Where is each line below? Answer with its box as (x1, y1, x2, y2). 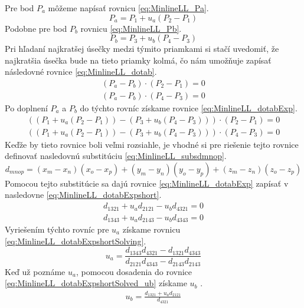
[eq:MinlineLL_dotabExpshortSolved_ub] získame (5, 277, 187, 289)
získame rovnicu (122, 223, 181, 236)
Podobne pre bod (5, 22, 67, 34)
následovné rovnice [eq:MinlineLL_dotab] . (5, 65, 157, 78)
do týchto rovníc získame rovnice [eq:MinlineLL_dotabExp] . (80, 102, 298, 114)
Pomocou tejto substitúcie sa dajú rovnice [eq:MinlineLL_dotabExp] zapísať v (5, 177, 289, 189)
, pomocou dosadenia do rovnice (76, 265, 192, 277)
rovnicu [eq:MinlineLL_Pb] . (80, 22, 182, 34)
